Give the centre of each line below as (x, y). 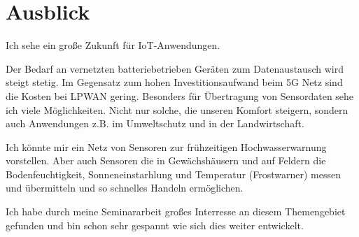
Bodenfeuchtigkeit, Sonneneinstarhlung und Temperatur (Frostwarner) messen (173, 174)
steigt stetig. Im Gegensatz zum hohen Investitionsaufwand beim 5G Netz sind (174, 82)
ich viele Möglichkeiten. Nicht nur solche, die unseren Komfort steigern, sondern (177, 109)
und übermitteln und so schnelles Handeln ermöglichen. (125, 188)
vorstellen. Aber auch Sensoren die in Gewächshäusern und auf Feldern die (166, 160)
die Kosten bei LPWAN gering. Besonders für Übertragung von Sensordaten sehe (180, 95)
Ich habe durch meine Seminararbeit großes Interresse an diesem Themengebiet (176, 211)
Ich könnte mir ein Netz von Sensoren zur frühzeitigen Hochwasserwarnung (166, 146)
